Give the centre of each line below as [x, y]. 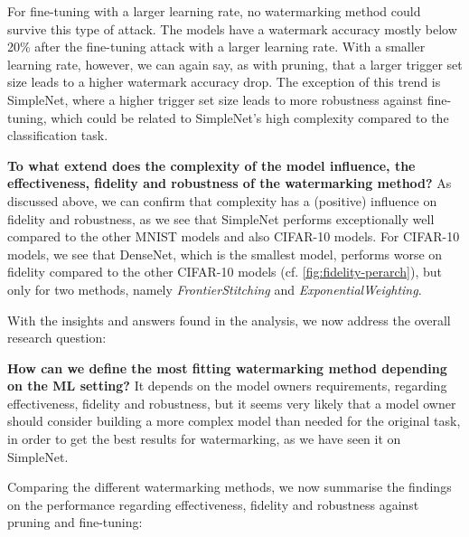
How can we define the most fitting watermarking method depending [227, 367]
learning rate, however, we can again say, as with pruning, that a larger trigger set [235, 64]
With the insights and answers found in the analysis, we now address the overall [229, 320]
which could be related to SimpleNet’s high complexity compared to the [250, 117]
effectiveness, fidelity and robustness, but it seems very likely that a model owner [232, 403]
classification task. [58, 135]
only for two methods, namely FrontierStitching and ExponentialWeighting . [215, 289]
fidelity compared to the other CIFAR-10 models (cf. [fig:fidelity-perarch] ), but [225, 272]
